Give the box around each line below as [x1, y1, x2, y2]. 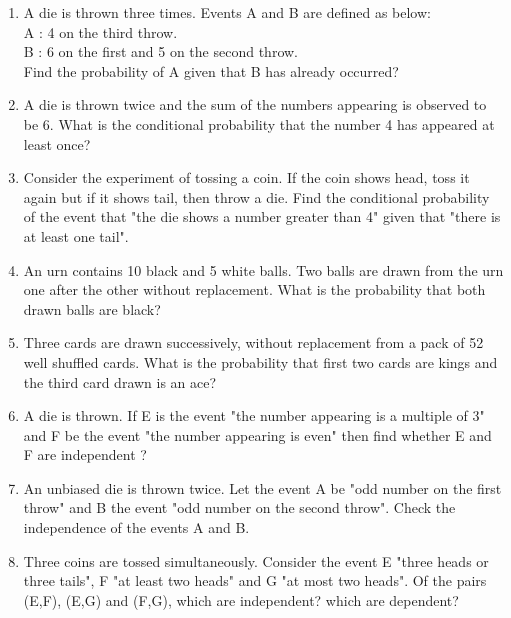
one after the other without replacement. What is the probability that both [23, 279, 486, 300]
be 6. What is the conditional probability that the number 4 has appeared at [23, 113, 495, 134]
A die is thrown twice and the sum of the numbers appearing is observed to [23, 94, 487, 115]
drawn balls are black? [23, 298, 161, 319]
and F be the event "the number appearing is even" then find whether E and [23, 424, 492, 445]
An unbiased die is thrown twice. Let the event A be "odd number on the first [23, 477, 502, 498]
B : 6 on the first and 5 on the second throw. [23, 41, 298, 62]
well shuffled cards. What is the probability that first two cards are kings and [23, 351, 498, 372]
